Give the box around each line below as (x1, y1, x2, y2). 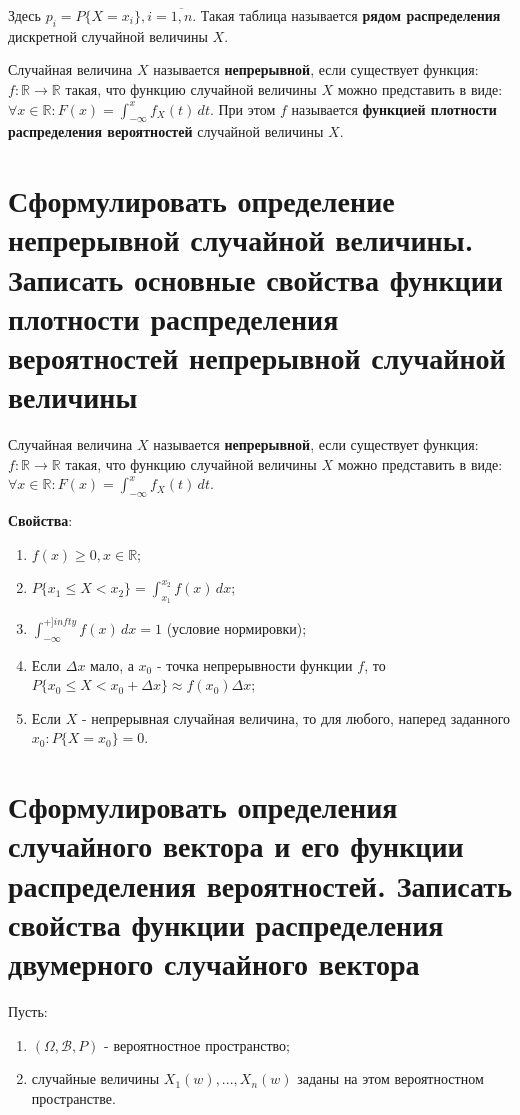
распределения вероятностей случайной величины (8, 121, 324, 142)
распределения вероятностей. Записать (8, 864, 512, 905)
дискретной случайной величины (8, 25, 208, 46)
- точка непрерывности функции (156, 654, 353, 675)
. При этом (209, 98, 276, 119)
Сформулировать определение (8, 180, 395, 221)
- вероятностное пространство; (104, 1034, 290, 1055)
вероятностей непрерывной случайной (8, 336, 506, 377)
